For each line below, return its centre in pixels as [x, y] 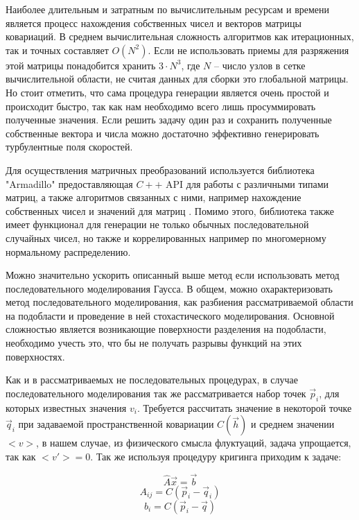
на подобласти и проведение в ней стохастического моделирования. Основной [170, 315]
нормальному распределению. [68, 251]
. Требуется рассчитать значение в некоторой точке [244, 407]
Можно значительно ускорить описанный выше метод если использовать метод [173, 275]
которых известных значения [66, 407]
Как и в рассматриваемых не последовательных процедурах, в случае [152, 380]
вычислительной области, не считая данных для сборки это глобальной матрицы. [177, 79]
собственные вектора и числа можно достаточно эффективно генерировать [163, 133]
